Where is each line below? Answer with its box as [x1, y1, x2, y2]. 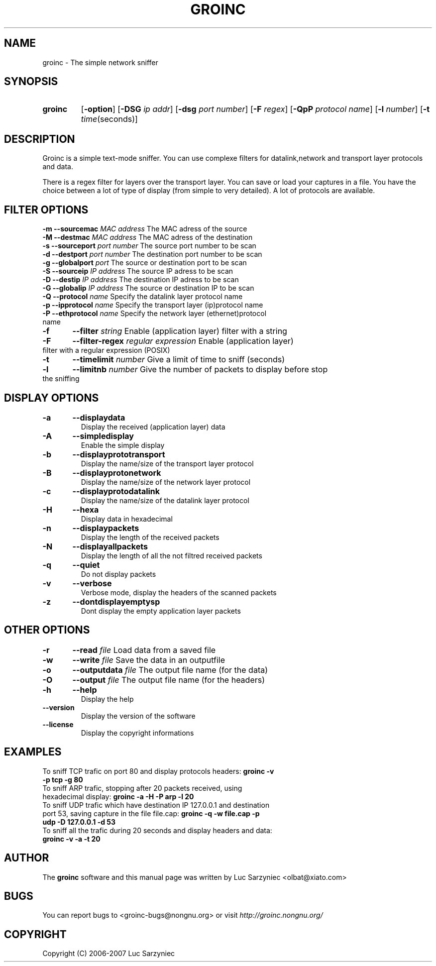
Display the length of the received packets [81, 533, 219, 541]
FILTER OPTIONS [4, 203, 89, 216]
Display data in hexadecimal [81, 514, 173, 523]
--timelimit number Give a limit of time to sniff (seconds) [72, 354, 285, 365]
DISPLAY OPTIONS [4, 391, 99, 404]
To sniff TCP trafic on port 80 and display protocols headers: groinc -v [42, 766, 274, 775]
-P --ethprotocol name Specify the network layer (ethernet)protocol [42, 309, 267, 318]
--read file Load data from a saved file [72, 644, 216, 655]
